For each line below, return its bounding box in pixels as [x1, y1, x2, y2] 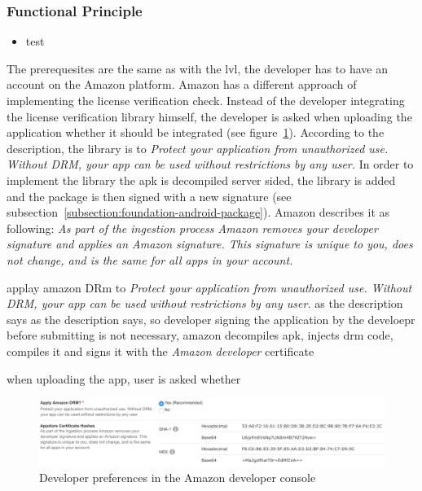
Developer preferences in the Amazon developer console [39, 468, 316, 485]
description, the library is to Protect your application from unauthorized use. [7, 139, 389, 156]
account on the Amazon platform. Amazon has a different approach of [7, 76, 357, 93]
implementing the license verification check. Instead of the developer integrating [7, 92, 405, 108]
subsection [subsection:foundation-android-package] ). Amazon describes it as [7, 204, 390, 221]
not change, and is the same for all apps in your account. [7, 251, 293, 268]
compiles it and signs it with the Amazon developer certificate [7, 342, 314, 359]
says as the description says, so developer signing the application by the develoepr [7, 310, 415, 327]
